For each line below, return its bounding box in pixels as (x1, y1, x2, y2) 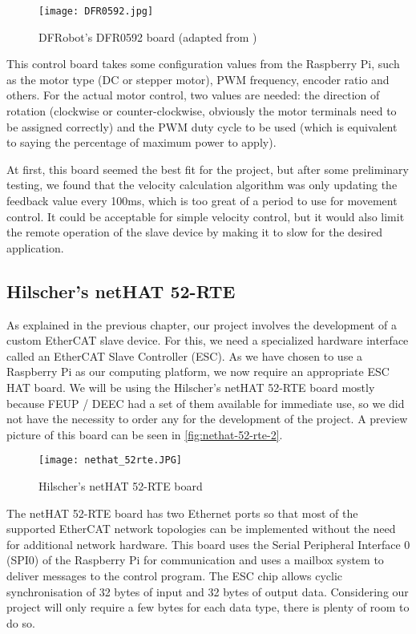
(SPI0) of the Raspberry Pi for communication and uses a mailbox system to (6, 551, 384, 568)
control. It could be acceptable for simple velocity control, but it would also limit (6, 208, 405, 224)
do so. (6, 614, 35, 631)
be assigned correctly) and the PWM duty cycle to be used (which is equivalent (6, 118, 398, 135)
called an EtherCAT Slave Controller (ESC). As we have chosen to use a (6, 347, 363, 364)
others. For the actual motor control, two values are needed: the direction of (6, 87, 380, 103)
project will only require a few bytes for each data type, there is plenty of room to (6, 599, 410, 616)
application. (6, 239, 64, 256)
